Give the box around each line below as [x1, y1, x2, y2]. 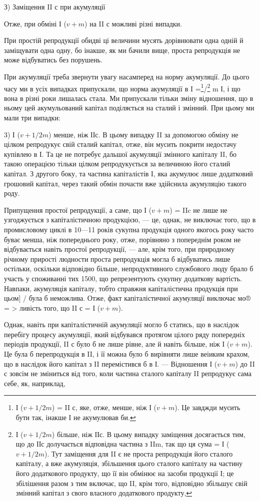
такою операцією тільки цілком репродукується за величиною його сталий [4, 158, 230, 169]
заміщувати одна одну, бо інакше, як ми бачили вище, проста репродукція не [4, 44, 240, 55]
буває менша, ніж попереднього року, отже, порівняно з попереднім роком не [4, 234, 241, 244]
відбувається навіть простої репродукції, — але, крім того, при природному [4, 244, 234, 254]
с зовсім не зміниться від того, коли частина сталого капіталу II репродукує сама [4, 368, 251, 379]
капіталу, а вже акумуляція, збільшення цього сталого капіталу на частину [15, 458, 243, 469]
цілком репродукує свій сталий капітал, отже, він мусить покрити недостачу [4, 139, 236, 149]
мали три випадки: [4, 112, 60, 122]
